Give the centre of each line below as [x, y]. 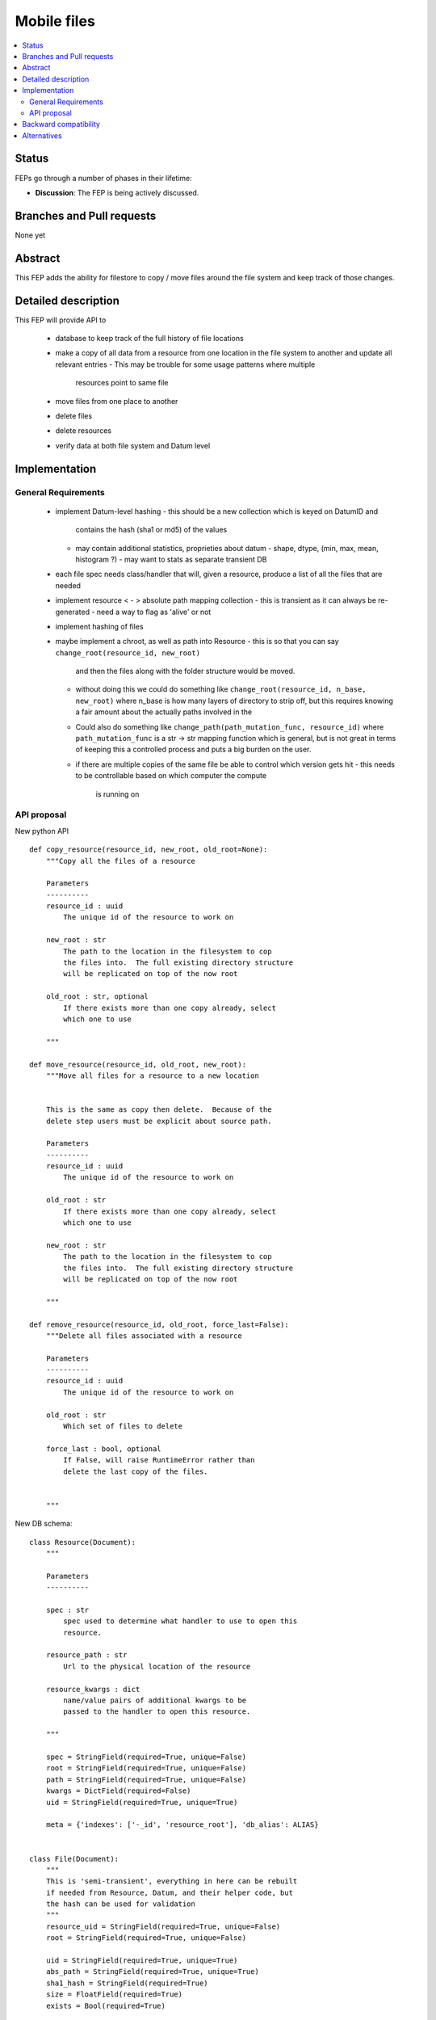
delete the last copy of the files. [136, 1471]
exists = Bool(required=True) [105, 2005]
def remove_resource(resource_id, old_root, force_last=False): [159, 1324]
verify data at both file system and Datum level [133, 445]
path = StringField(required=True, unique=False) [146, 1779]
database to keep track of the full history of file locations [149, 339]
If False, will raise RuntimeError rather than [159, 1460]
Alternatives [42, 135]
